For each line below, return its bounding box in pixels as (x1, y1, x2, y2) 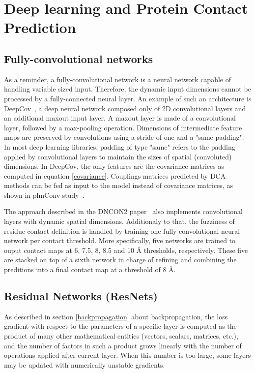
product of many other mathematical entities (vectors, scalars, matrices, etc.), (4, 331, 238, 341)
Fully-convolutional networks (4, 51, 153, 66)
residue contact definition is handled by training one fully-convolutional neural (4, 225, 240, 236)
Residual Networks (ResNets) (4, 288, 158, 304)
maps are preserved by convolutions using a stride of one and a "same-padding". (4, 132, 244, 142)
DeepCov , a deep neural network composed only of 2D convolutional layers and (4, 103, 246, 113)
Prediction (4, 17, 76, 37)
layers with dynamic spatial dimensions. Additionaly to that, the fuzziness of (4, 216, 235, 226)
